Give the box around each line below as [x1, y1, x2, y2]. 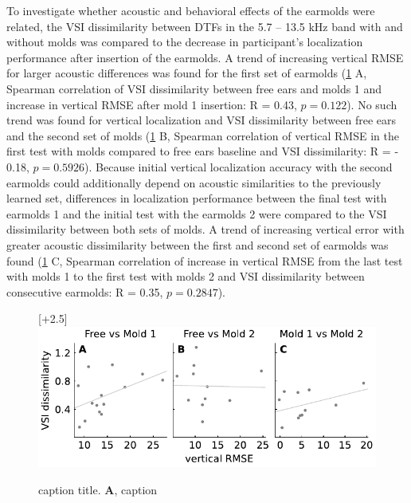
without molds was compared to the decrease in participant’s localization [6, 33, 363, 50]
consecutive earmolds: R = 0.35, [6, 283, 163, 300]
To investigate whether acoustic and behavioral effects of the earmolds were [6, 2, 375, 18]
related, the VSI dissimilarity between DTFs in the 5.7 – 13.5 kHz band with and [6, 18, 403, 34]
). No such [346, 96, 397, 112]
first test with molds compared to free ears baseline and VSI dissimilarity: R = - [6, 143, 399, 159]
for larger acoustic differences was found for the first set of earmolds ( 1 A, [6, 65, 367, 81]
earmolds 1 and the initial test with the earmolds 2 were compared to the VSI [6, 205, 387, 222]
